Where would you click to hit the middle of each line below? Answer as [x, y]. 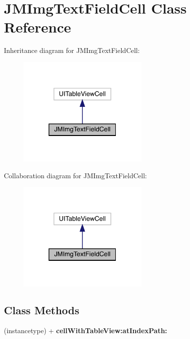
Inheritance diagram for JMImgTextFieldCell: [72, 50]
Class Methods [42, 310]
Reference [38, 27]
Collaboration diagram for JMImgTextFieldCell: [75, 175]
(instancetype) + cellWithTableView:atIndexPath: [86, 330]
